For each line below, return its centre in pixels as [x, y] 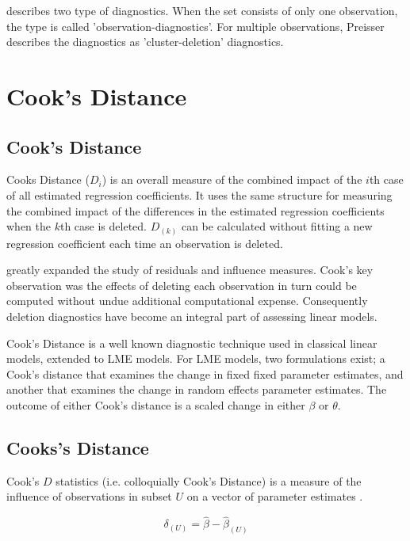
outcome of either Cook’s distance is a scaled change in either [156, 405]
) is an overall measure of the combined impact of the [232, 179]
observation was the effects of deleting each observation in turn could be [182, 285]
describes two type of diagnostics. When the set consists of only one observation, [202, 10]
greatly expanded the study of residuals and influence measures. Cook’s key [190, 270]
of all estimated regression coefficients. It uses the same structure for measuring [199, 194]
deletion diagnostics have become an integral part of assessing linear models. [192, 316]
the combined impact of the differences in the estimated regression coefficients [195, 210]
